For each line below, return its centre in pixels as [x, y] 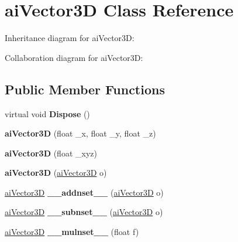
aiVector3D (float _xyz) [51, 153]
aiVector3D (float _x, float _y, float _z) [80, 133]
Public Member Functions [85, 89]
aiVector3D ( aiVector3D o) [56, 173]
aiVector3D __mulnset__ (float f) [72, 232]
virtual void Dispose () [47, 113]
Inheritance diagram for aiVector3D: [70, 38]
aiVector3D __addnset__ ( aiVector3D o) [84, 192]
